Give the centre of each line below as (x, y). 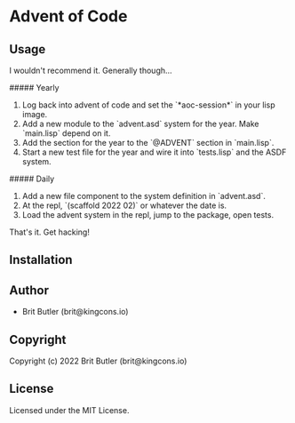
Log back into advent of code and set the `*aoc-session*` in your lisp (148, 105)
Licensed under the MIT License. (69, 410)
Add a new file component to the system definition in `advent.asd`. (144, 196)
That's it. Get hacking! (50, 232)
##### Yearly (34, 88)
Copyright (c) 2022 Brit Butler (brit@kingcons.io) (98, 361)
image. (35, 114)
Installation (41, 260)
